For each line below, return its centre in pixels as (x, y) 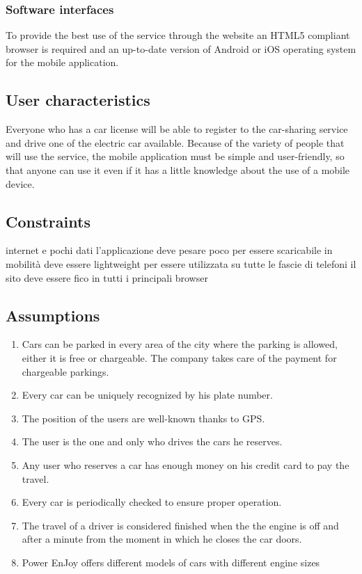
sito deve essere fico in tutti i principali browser (107, 277)
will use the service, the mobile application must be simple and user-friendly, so (175, 156)
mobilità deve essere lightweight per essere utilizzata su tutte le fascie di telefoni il (181, 263)
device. (20, 183)
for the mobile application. (62, 62)
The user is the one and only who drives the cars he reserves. (152, 441)
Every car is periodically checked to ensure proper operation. (152, 502)
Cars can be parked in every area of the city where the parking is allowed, (180, 344)
